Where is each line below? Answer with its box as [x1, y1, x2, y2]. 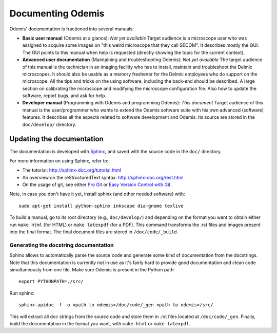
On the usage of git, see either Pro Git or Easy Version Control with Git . [22, 181, 172, 188]
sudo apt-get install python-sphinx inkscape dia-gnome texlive [18, 203, 184, 209]
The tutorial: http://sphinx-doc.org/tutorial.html [22, 167, 122, 173]
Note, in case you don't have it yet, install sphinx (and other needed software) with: [9, 191, 185, 197]
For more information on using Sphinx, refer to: [9, 157, 109, 164]
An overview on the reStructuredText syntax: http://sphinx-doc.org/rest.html [22, 174, 184, 180]
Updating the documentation [9, 135, 104, 143]
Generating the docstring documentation [9, 242, 114, 249]
